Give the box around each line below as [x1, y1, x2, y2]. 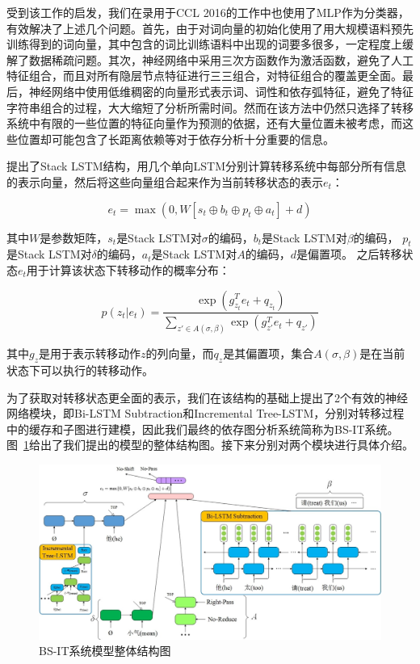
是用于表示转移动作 [39, 345, 141, 362]
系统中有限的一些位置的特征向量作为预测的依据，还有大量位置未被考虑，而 [6, 115, 402, 132]
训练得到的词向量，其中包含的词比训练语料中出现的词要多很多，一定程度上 [6, 36, 402, 53]
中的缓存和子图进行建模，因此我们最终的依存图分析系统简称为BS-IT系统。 [6, 420, 399, 437]
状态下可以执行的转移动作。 [6, 362, 153, 379]
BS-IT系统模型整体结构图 [39, 642, 171, 659]
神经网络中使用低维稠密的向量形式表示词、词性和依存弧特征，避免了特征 [28, 82, 414, 99]
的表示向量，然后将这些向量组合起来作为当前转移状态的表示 [6, 173, 323, 190]
